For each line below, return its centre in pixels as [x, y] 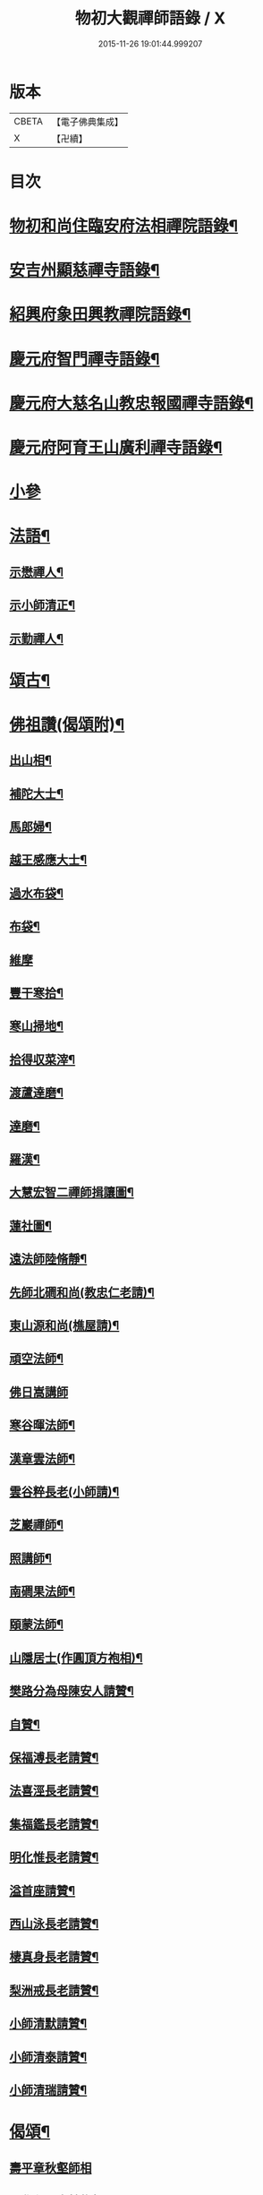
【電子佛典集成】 [87, 122]
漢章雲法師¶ [42, 1458]
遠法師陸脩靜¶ [48, 1259]
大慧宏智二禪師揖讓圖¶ [72, 1192]
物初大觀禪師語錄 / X [150, 18]
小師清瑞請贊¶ [48, 2090]
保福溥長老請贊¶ [54, 1758]
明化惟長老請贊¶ [54, 1858]
